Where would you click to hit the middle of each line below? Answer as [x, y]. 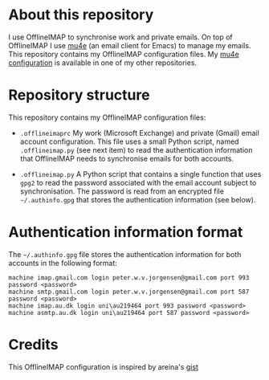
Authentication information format [126, 233]
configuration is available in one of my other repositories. [103, 63]
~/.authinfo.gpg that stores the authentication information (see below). [138, 199]
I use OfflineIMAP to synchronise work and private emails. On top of [120, 37]
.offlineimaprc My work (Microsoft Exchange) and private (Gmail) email [139, 133]
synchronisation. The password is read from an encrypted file [122, 191]
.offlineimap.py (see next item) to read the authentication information [136, 149]
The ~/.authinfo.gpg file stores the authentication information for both [125, 254]
